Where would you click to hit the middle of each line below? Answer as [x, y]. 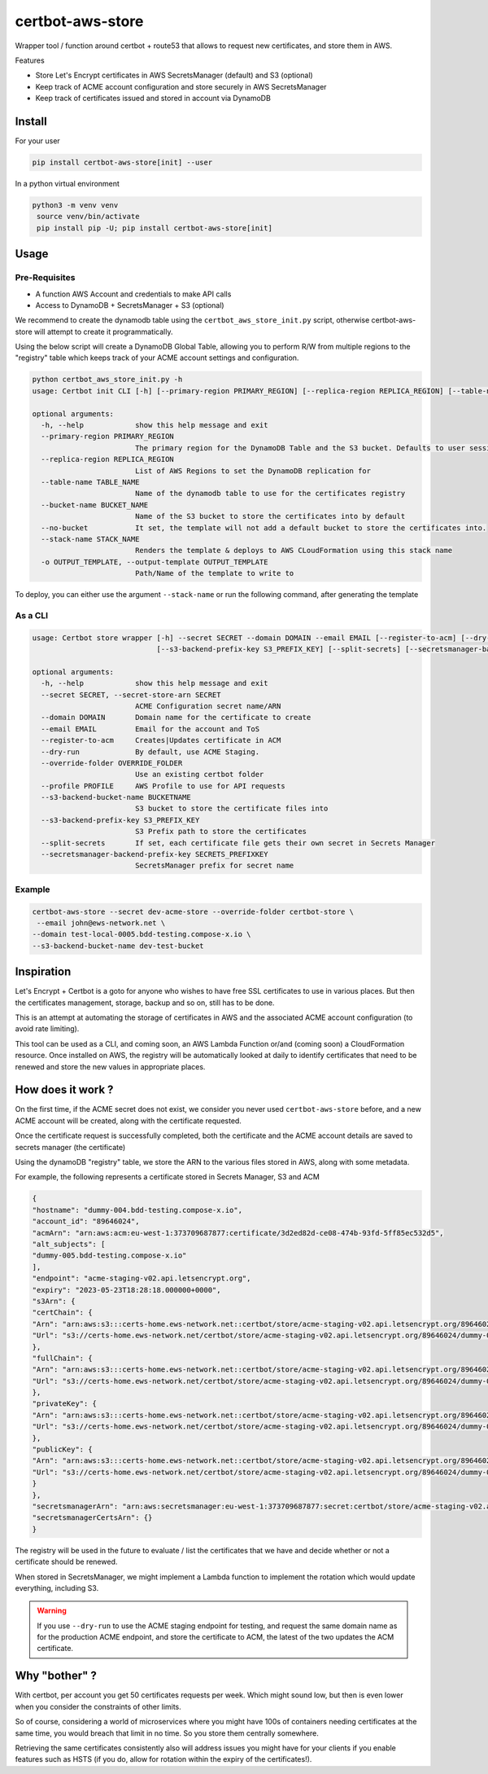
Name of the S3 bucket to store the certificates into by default [270, 516]
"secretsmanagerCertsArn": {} [92, 1518]
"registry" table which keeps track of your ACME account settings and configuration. [157, 358]
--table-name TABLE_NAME [90, 482]
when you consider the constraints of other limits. [98, 1706]
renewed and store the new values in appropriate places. [110, 1066]
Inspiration [43, 972]
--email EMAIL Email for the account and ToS [150, 729]
